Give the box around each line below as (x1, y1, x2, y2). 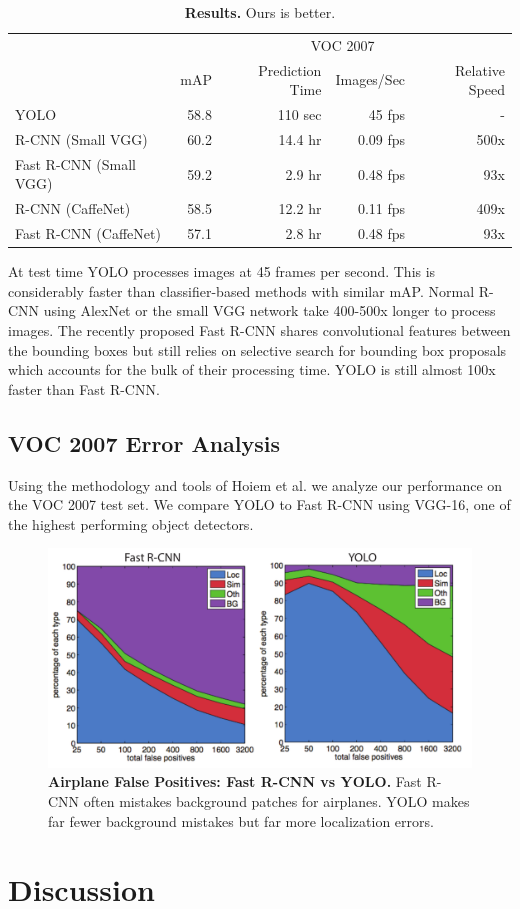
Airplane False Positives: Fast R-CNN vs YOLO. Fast (48, 771, 422, 792)
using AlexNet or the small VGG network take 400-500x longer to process (43, 300, 496, 321)
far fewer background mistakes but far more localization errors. (48, 810, 434, 831)
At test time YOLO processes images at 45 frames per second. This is (8, 261, 436, 282)
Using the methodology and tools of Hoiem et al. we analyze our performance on (8, 474, 503, 495)
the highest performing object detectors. (8, 513, 254, 534)
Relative (455, 59, 505, 80)
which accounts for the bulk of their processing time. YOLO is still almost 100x (8, 359, 496, 380)
